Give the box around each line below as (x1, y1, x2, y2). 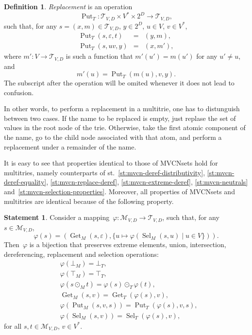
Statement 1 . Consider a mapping (4, 212, 110, 222)
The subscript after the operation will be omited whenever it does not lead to (4, 78, 235, 88)
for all (4, 320, 22, 331)
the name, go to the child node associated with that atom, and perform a (4, 132, 222, 142)
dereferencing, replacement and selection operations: (4, 249, 159, 259)
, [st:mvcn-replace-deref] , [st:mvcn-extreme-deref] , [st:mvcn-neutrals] (46, 177, 248, 187)
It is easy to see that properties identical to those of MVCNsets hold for (4, 158, 218, 168)
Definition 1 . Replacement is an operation (4, 1, 133, 11)
